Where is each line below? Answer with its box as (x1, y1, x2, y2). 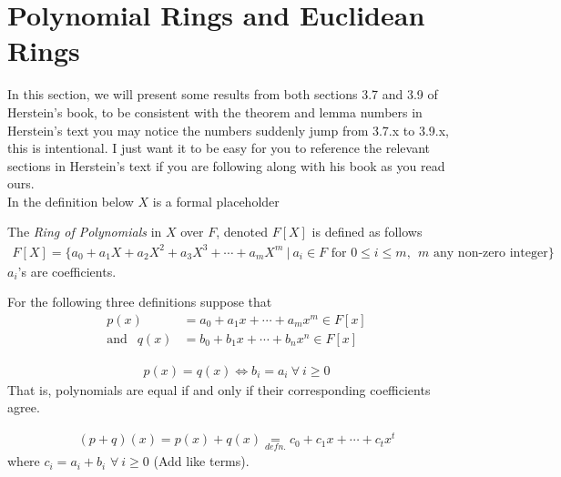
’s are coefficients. (17, 261, 117, 280)
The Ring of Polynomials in (7, 222, 162, 241)
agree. (7, 398, 40, 417)
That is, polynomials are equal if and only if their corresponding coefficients (7, 380, 431, 399)
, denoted (216, 222, 269, 241)
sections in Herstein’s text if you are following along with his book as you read (7, 156, 445, 175)
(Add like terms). (153, 452, 250, 471)
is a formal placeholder (152, 191, 280, 210)
